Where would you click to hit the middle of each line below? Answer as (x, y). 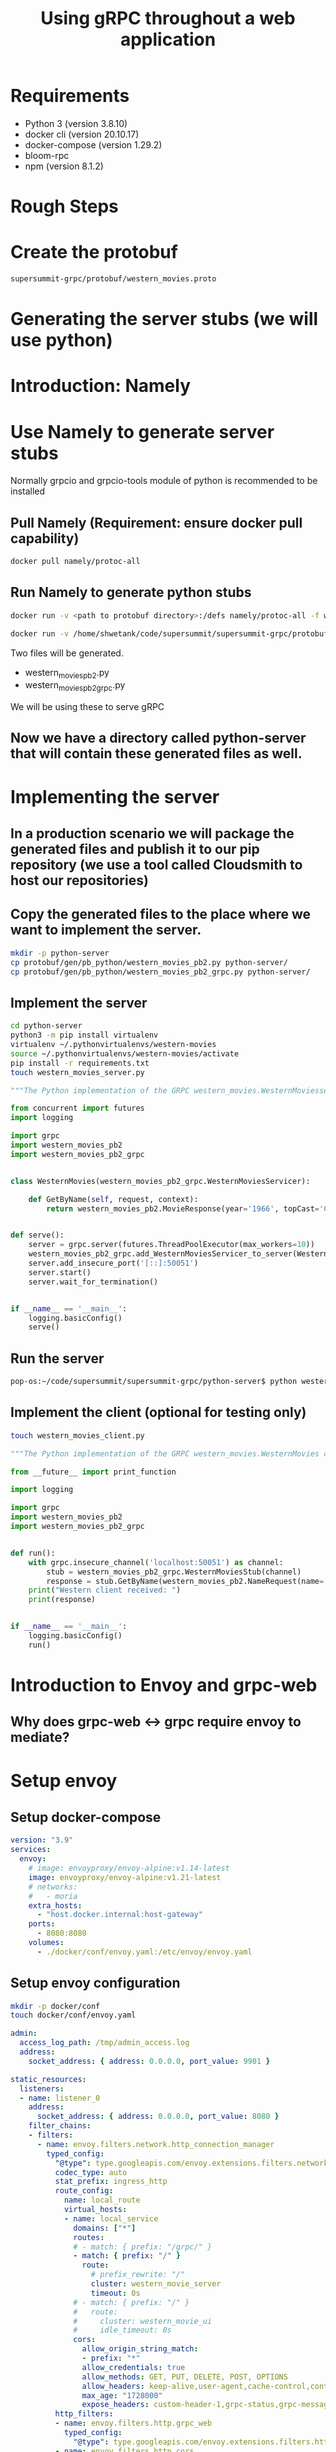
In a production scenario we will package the (152, 833)
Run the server (57, 1358)
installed (28, 491)
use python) (61, 340)
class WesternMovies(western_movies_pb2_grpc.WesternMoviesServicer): (160, 1181)
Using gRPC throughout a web (168, 18)
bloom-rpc (47, 155)
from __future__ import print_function (93, 1472)
